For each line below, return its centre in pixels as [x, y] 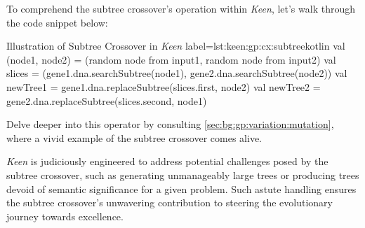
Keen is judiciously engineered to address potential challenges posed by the [167, 161]
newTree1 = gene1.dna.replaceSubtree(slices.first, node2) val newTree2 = [164, 86]
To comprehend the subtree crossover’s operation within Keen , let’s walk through [181, 8]
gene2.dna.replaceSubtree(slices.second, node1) [107, 100]
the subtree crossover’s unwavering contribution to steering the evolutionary [170, 202]
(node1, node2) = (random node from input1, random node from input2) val [171, 59]
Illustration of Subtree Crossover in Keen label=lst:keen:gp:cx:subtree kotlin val [176, 46]
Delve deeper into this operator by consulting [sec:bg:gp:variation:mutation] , [170, 124]
